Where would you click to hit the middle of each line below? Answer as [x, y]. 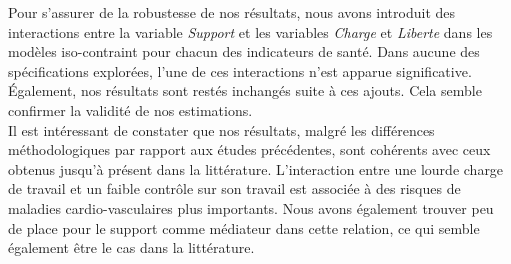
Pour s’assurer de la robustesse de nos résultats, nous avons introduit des [232, 12]
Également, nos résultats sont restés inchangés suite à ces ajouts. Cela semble [245, 90]
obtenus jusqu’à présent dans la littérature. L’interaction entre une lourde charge [256, 168]
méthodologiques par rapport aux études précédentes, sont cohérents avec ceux [249, 149]
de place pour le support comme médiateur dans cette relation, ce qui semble [244, 227]
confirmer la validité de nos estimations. [130, 109]
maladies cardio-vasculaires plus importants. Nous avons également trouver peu [251, 207]
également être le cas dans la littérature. [131, 247]
